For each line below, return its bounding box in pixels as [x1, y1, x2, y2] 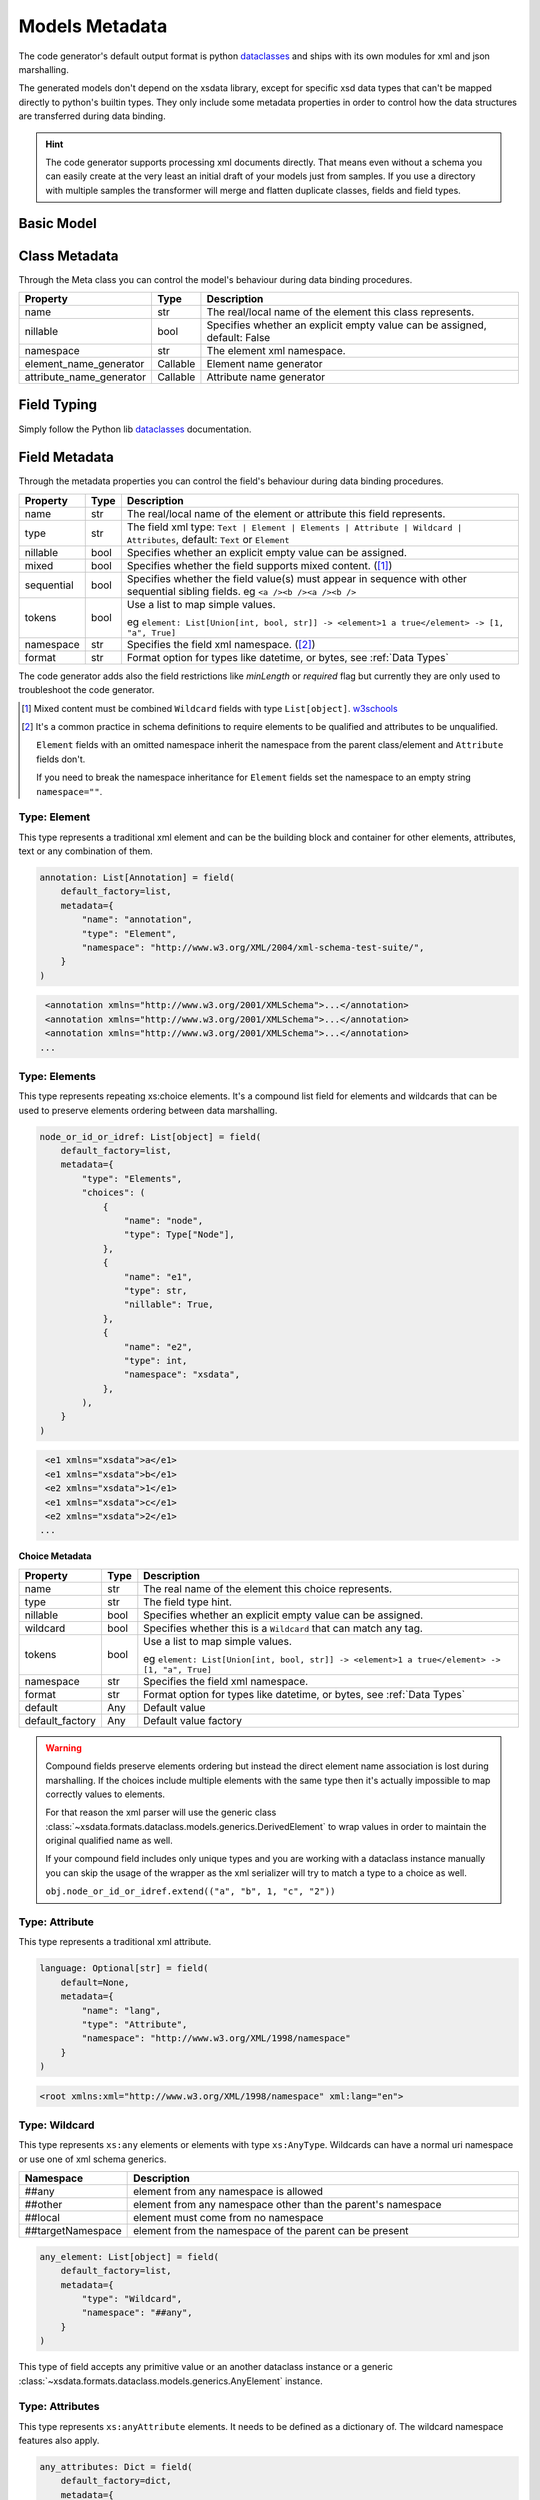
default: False [206, 330, 271, 344]
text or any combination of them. [18, 845, 154, 857]
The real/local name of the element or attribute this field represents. [126, 506, 446, 520]
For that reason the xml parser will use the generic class [45, 1806, 277, 1819]
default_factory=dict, [60, 2475, 172, 2487]
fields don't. [36, 753, 86, 765]
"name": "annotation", [81, 914, 194, 925]
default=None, [60, 1976, 130, 1988]
